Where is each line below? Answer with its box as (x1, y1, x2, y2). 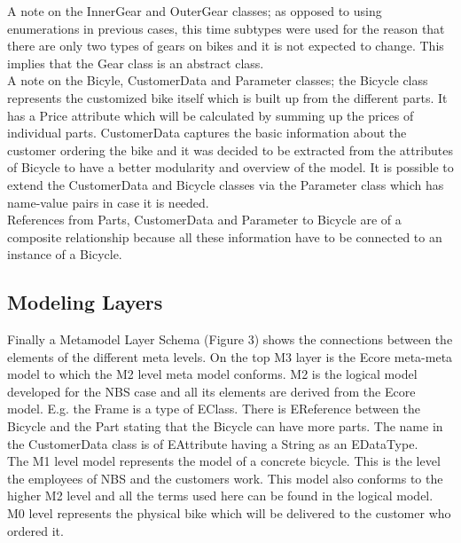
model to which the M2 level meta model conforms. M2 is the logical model (7, 365, 418, 383)
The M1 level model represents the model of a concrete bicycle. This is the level (7, 452, 441, 470)
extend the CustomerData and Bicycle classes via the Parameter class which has (7, 175, 444, 193)
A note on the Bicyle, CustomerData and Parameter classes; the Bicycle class (7, 71, 428, 90)
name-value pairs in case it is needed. (7, 193, 209, 211)
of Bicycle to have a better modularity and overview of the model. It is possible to (7, 158, 454, 177)
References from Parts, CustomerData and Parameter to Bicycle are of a (7, 210, 402, 229)
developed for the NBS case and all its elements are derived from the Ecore (7, 382, 416, 400)
